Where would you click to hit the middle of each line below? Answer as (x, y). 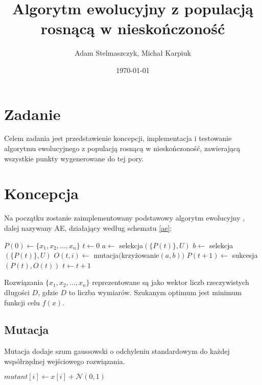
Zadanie (32, 114)
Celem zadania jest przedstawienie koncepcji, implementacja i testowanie (118, 138)
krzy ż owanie (140, 255)
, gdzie (48, 292)
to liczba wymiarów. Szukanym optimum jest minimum (155, 292)
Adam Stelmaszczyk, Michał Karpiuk (133, 53)
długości (17, 292)
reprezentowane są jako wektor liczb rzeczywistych (171, 282)
